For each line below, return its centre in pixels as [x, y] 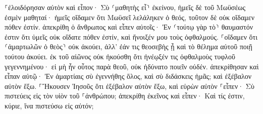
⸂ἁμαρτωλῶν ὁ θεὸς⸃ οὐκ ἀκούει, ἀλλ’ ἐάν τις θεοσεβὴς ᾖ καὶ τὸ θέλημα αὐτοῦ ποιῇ [128, 46]
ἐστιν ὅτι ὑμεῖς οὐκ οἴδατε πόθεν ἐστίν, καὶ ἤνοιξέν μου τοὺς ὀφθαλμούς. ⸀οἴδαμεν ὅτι [131, 36]
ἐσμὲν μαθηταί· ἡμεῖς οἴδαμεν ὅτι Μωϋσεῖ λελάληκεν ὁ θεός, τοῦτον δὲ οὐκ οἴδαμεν [130, 17]
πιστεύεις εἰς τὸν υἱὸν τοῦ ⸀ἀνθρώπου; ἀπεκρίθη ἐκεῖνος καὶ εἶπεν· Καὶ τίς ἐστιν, [125, 96]
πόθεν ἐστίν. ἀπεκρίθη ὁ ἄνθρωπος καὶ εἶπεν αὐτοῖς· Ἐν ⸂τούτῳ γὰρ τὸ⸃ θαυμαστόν [129, 27]
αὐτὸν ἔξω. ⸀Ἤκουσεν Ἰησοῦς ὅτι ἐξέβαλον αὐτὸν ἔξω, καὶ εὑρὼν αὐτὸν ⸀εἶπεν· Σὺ [129, 86]
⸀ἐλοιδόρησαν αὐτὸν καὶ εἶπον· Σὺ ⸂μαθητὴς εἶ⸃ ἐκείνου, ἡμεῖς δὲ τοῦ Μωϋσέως [125, 7]
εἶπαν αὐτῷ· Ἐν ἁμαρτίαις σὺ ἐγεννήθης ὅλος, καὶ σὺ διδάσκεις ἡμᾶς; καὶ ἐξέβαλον [128, 76]
